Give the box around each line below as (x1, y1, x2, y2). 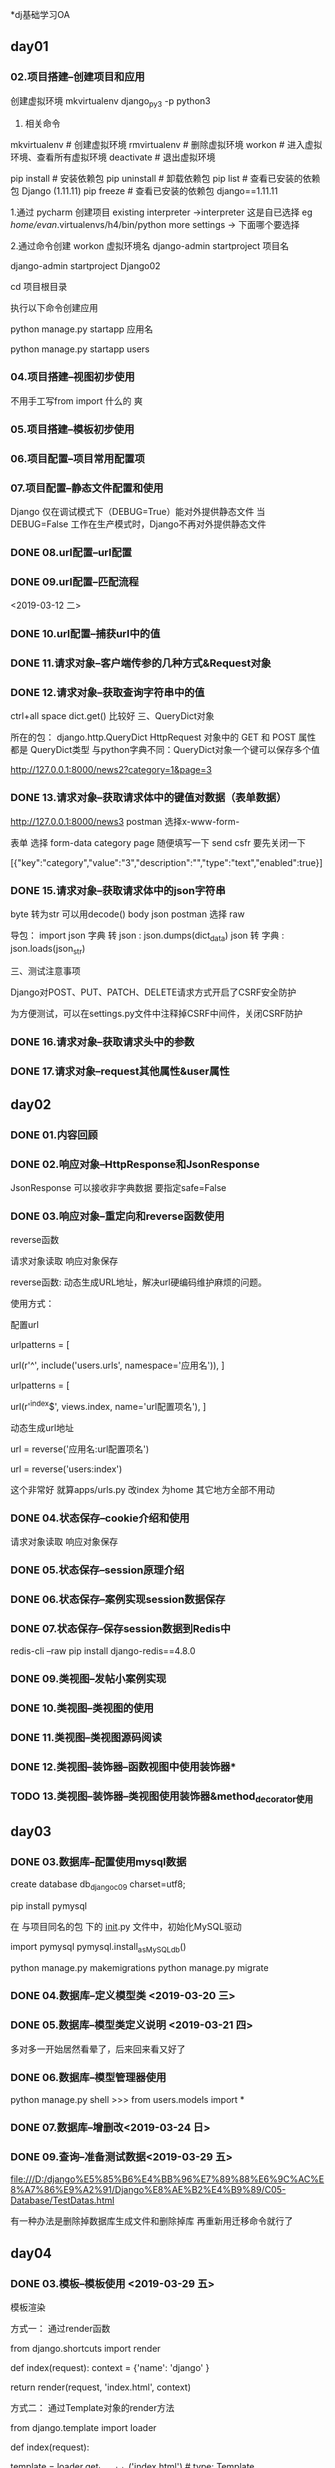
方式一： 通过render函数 (10, 2322, 111, 2334)
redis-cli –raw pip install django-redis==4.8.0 (10, 1645, 196, 1657)
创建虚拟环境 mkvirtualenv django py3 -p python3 (10, 94, 211, 109)
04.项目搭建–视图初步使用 (10, 370, 135, 384)
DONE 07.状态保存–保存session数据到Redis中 (10, 1621, 232, 1635)
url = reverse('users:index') (10, 1463, 123, 1475)
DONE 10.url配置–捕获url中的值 (10, 627, 161, 641)
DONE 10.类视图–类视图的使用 (10, 1701, 155, 1715)
